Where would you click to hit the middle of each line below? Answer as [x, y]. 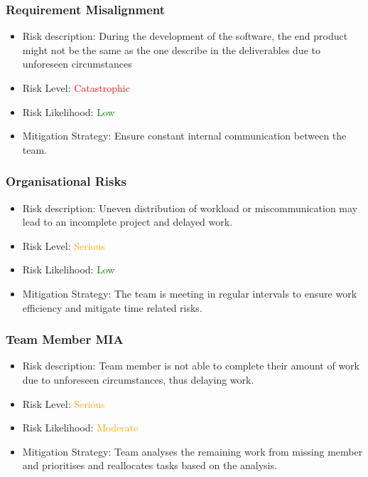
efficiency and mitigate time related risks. [112, 307]
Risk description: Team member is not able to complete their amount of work [191, 366]
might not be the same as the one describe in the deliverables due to [171, 49]
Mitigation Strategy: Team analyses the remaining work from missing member [193, 451]
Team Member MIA [65, 339]
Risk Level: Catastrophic [76, 88]
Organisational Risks [66, 181]
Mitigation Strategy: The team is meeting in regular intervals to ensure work [190, 293]
